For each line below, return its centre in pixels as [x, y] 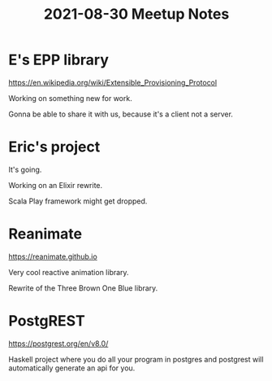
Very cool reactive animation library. [69, 272]
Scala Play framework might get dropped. [78, 201]
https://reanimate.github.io [53, 256]
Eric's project [54, 147]
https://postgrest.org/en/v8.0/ [58, 344]
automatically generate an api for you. [72, 368]
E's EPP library [59, 60]
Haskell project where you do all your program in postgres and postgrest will [136, 359]
